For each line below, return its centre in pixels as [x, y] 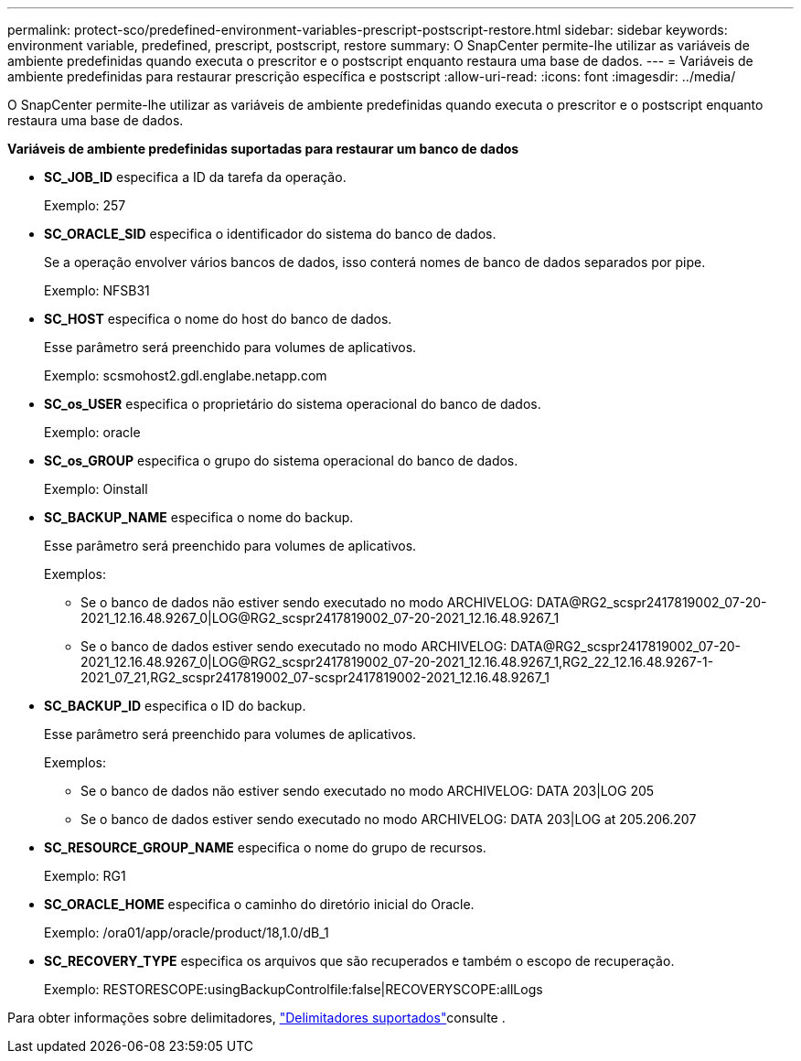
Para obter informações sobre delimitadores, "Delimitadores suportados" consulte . [256, 1018]
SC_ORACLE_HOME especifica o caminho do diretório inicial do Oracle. [259, 904]
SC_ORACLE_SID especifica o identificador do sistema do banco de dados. [270, 234]
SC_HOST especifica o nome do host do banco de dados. [218, 319]
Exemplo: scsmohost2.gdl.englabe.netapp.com [186, 375]
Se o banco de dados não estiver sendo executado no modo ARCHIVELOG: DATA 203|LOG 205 [368, 791]
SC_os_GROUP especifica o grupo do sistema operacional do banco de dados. [281, 461]
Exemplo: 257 [85, 205]
